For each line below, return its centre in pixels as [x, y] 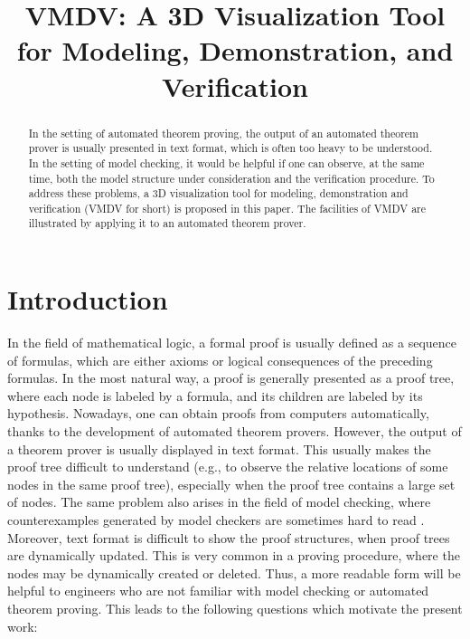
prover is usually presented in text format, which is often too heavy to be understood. [230, 148]
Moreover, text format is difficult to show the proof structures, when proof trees [229, 537]
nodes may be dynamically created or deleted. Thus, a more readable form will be [234, 572]
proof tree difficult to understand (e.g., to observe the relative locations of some [228, 467]
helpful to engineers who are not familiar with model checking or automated [218, 591]
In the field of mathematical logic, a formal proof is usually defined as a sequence [232, 343]
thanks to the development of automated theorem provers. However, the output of [235, 431]
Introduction [88, 299]
